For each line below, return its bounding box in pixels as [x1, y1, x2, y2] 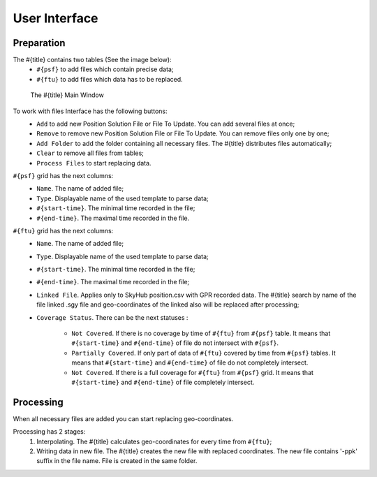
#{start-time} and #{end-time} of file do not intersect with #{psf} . [71, 339, 279, 347]
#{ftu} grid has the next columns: [13, 226, 114, 235]
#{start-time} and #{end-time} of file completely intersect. [71, 378, 255, 386]
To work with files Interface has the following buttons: [13, 107, 168, 115]
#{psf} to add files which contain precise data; [36, 65, 174, 73]
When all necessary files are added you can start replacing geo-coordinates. [13, 414, 234, 423]
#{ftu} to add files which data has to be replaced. [36, 75, 183, 83]
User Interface [13, 10, 98, 26]
